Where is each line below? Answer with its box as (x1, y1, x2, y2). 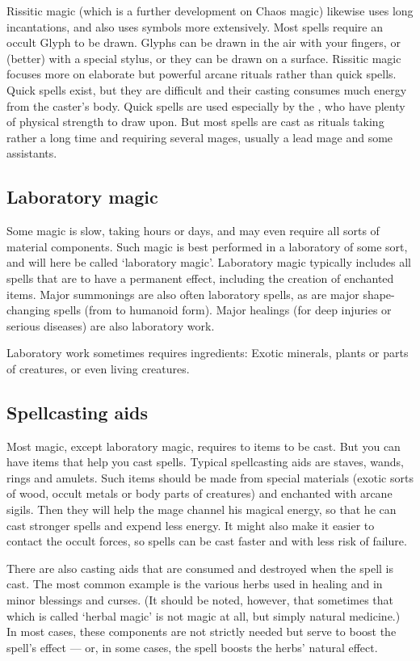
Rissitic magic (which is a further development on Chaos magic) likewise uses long (6, 2, 414, 19)
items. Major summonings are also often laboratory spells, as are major (6, 285, 359, 302)
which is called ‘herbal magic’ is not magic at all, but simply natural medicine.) (6, 607, 401, 624)
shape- (363, 285, 395, 302)
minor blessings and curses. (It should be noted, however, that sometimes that (6, 592, 394, 608)
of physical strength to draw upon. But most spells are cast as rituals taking (6, 113, 384, 130)
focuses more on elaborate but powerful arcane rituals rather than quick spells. (6, 65, 397, 82)
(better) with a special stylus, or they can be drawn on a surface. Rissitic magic (6, 49, 401, 66)
